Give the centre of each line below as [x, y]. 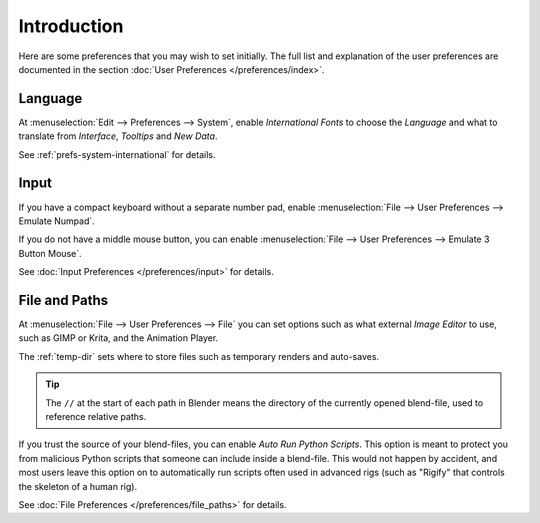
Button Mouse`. [50, 253]
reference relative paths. [96, 416]
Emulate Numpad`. [56, 221]
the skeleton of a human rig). [78, 486]
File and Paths [63, 300]
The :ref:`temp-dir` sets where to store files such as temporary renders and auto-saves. [199, 356]
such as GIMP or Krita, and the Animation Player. [118, 338]
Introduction [71, 26]
